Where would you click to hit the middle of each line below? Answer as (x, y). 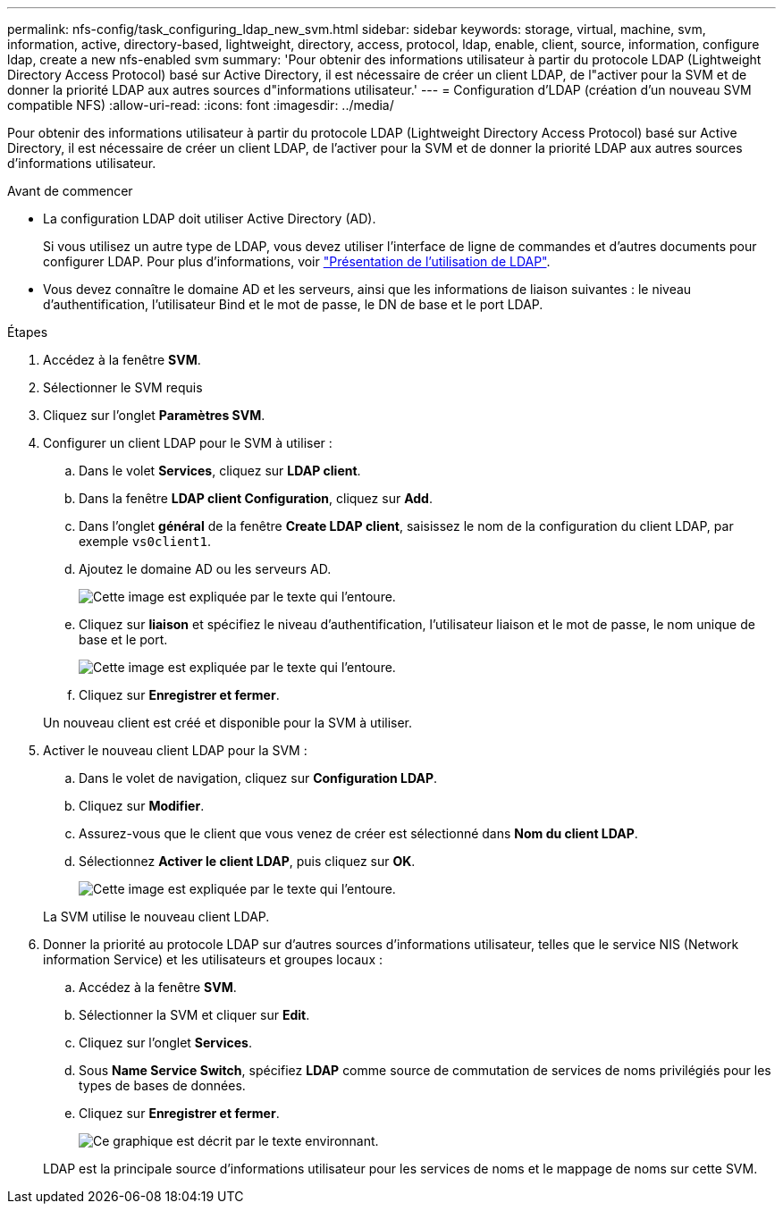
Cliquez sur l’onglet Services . (165, 1043)
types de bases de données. (162, 1085)
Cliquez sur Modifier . (142, 806)
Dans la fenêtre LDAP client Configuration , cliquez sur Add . (256, 498)
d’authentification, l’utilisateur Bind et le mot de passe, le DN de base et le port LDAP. (293, 304)
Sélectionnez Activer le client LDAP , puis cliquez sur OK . (247, 861)
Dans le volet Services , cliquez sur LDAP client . (220, 471)
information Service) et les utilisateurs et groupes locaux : (213, 959)
